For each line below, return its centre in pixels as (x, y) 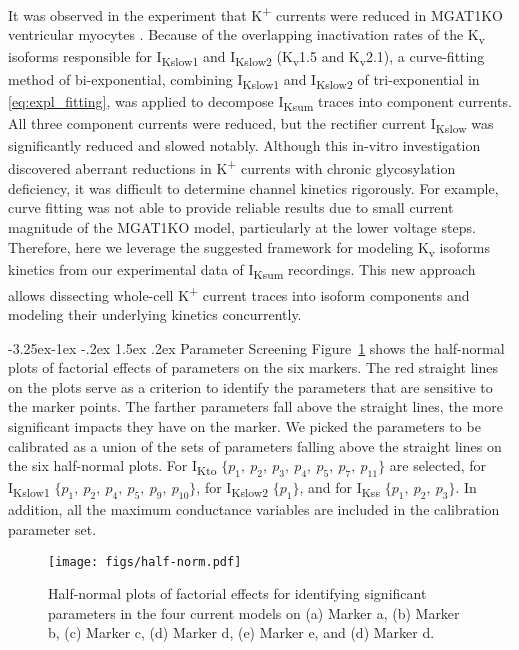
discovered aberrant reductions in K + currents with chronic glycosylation (232, 167)
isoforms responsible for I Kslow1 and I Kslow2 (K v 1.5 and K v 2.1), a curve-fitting (246, 58)
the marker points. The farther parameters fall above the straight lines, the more (255, 406)
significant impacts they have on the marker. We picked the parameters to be (244, 425)
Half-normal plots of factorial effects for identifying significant (237, 593)
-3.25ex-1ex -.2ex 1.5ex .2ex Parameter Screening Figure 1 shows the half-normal (256, 347)
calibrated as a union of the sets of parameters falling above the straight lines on (255, 445)
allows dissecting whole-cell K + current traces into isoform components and (239, 293)
